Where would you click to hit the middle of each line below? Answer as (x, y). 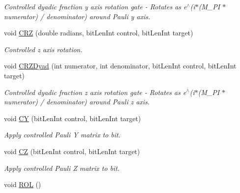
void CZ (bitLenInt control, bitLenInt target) (72, 151)
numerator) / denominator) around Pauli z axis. (77, 102)
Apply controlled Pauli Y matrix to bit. (62, 135)
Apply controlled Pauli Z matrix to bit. (62, 168)
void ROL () (23, 184)
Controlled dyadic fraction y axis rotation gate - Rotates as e (95, 6)
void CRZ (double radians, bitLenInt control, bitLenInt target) (99, 33)
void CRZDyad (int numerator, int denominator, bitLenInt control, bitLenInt (120, 66)
